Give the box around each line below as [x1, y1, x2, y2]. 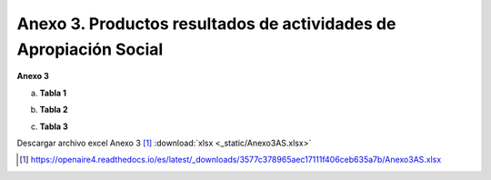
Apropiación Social [16, 39, 164, 59]
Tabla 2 [39, 105, 68, 115]
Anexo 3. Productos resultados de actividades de [16, 14, 396, 34]
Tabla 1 [39, 87, 67, 98]
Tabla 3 [39, 121, 68, 132]
